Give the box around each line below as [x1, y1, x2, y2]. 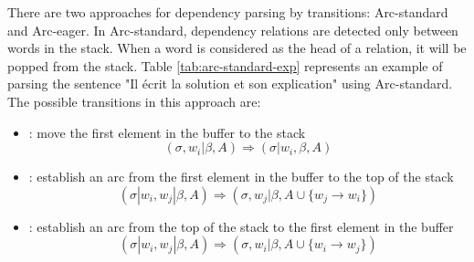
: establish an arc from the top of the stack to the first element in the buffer [28, 216, 454, 236]
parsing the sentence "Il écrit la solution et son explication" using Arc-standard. [7, 74, 453, 93]
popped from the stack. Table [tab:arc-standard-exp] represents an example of [7, 56, 443, 75]
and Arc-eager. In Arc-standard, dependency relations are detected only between [7, 20, 458, 39]
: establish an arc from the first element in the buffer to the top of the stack [28, 167, 454, 186]
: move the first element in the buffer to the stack [28, 122, 306, 141]
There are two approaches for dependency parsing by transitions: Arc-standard [7, 3, 448, 21]
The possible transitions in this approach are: [7, 91, 261, 110]
